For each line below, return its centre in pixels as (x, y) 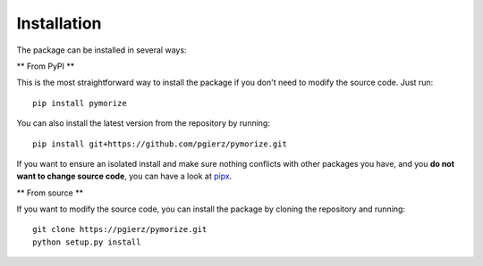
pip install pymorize (80, 103)
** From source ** (50, 193)
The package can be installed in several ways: (102, 50)
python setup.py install (87, 242)
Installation (59, 23)
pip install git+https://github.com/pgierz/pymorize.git (160, 144)
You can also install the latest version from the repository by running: (143, 123)
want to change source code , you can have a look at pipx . (124, 176)
